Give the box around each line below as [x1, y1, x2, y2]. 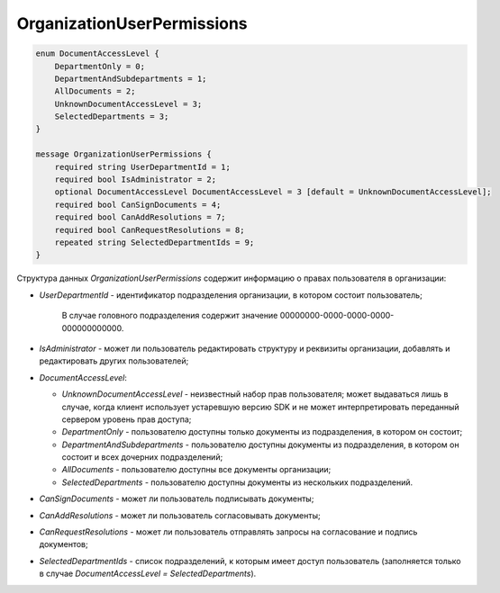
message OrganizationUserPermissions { [35, 149, 212, 159]
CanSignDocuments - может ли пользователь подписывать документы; [39, 493, 314, 504]
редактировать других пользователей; [39, 355, 189, 366]
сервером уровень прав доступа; [61, 414, 192, 425]
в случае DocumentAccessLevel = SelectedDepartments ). [39, 568, 257, 580]
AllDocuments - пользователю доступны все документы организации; [61, 464, 332, 475]
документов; [39, 539, 89, 550]
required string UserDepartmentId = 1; [54, 162, 232, 172]
